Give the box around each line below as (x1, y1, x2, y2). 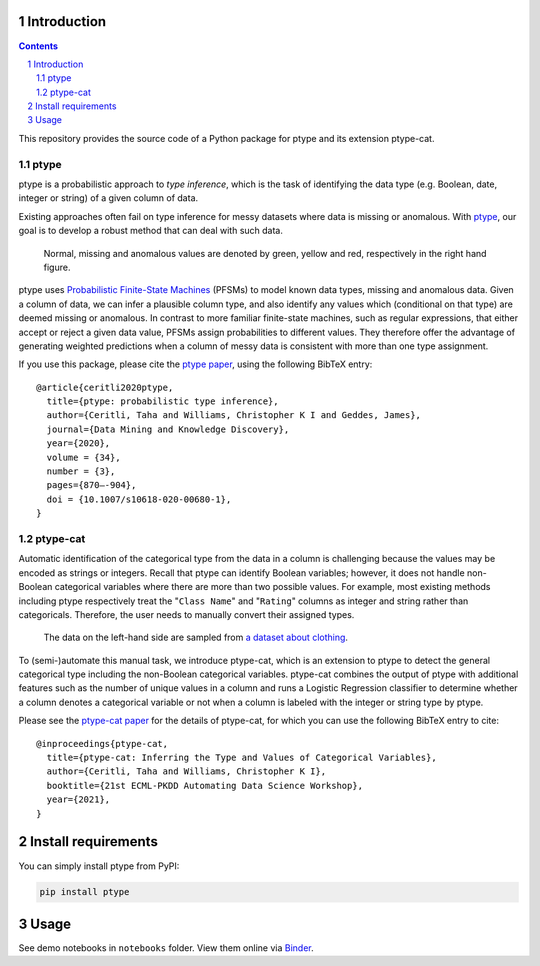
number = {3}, (46, 466, 116, 477)
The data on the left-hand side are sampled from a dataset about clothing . (43, 631, 349, 644)
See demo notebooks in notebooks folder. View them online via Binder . (18, 941, 314, 954)
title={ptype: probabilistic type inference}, (46, 396, 279, 407)
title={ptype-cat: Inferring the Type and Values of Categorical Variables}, (46, 752, 437, 764)
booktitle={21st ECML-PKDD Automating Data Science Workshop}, (46, 780, 364, 791)
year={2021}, (46, 794, 111, 805)
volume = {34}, (46, 451, 121, 463)
